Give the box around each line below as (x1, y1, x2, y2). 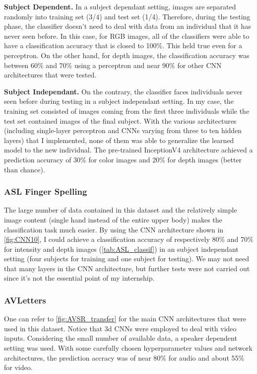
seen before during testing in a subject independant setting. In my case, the (4, 96, 234, 106)
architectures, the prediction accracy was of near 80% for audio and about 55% (4, 352, 245, 363)
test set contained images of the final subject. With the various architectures (4, 115, 237, 126)
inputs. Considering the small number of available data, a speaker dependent (4, 333, 237, 343)
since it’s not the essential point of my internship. (4, 273, 155, 283)
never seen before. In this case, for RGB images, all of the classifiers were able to (4, 30, 250, 41)
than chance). (4, 164, 45, 174)
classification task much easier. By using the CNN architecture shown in (4, 224, 224, 234)
